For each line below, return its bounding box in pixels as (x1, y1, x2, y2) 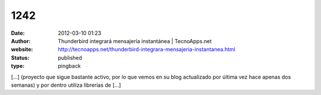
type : (11, 63, 25, 70)
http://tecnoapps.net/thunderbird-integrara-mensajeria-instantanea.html (58, 46, 236, 53)
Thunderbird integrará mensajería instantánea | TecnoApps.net (58, 37, 212, 44)
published (58, 54, 83, 61)
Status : (11, 54, 30, 61)
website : (11, 46, 33, 53)
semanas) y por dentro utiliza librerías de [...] (11, 81, 121, 89)
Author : (11, 37, 31, 44)
